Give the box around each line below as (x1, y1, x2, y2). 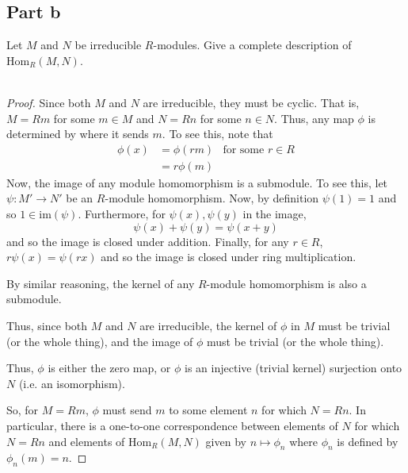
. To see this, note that (162, 125, 273, 142)
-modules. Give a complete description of (153, 37, 352, 53)
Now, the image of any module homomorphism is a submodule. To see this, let (6, 174, 388, 190)
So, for (6, 402, 39, 418)
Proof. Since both (6, 94, 91, 110)
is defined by (337, 433, 398, 449)
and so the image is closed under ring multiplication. (101, 248, 357, 265)
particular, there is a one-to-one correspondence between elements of (6, 417, 338, 433)
